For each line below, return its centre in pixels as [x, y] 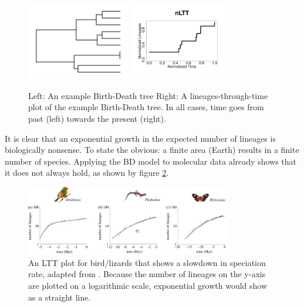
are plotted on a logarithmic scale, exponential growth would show [148, 285]
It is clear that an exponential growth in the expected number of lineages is [140, 138]
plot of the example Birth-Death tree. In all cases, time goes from [146, 107]
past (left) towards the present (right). [97, 118]
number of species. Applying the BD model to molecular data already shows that [151, 161]
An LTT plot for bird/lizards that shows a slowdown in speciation [147, 262]
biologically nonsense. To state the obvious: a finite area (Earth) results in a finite [152, 150]
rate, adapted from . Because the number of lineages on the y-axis [147, 274]
